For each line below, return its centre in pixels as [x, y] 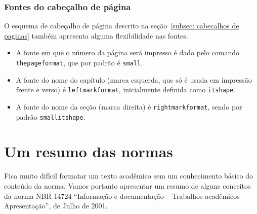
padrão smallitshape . [51, 116]
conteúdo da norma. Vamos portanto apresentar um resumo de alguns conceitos [127, 185]
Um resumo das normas [89, 151]
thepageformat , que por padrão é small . [79, 62]
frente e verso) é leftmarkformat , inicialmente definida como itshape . [126, 90]
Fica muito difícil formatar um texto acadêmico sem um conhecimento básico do [128, 176]
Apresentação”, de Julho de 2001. [56, 206]
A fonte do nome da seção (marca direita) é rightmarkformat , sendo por [129, 106]
